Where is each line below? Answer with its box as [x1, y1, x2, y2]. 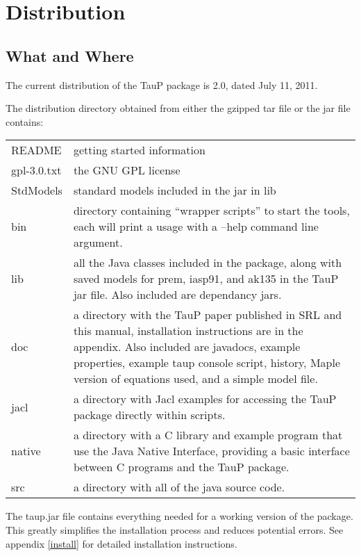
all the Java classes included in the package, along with [73, 254, 342, 271]
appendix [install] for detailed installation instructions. [6, 536, 237, 550]
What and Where [6, 44, 134, 66]
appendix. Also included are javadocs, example [73, 338, 301, 355]
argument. [73, 234, 123, 251]
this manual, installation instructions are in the [73, 322, 303, 339]
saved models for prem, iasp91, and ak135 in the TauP [73, 270, 339, 287]
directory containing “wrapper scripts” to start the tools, [73, 202, 350, 219]
